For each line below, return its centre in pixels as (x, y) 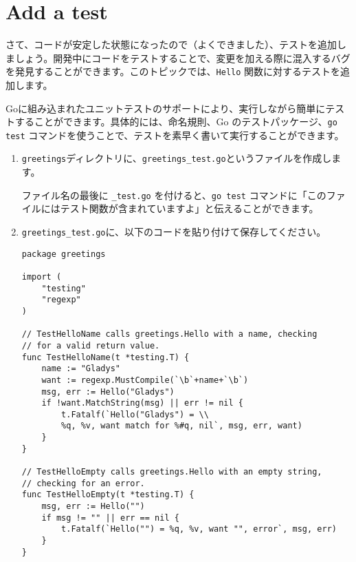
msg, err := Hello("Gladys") (108, 392)
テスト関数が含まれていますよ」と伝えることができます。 (189, 208)
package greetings (64, 254)
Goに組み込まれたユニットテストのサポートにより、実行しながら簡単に (166, 108)
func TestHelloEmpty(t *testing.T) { (108, 495)
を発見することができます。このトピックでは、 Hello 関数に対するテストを (173, 71)
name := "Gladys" (81, 369)
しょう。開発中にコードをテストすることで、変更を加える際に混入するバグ (182, 58)
